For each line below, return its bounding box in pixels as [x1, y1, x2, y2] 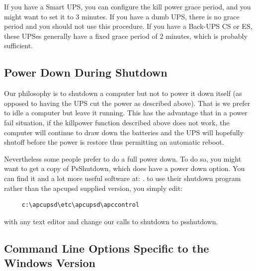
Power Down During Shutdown [4, 65, 168, 80]
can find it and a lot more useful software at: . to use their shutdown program [4, 173, 241, 183]
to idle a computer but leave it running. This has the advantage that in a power [4, 107, 248, 118]
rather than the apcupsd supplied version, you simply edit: [4, 182, 183, 193]
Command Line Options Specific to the [4, 240, 209, 256]
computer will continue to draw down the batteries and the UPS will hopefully [4, 127, 244, 137]
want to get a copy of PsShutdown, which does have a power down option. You [4, 163, 245, 174]
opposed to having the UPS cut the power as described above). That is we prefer [4, 97, 251, 108]
